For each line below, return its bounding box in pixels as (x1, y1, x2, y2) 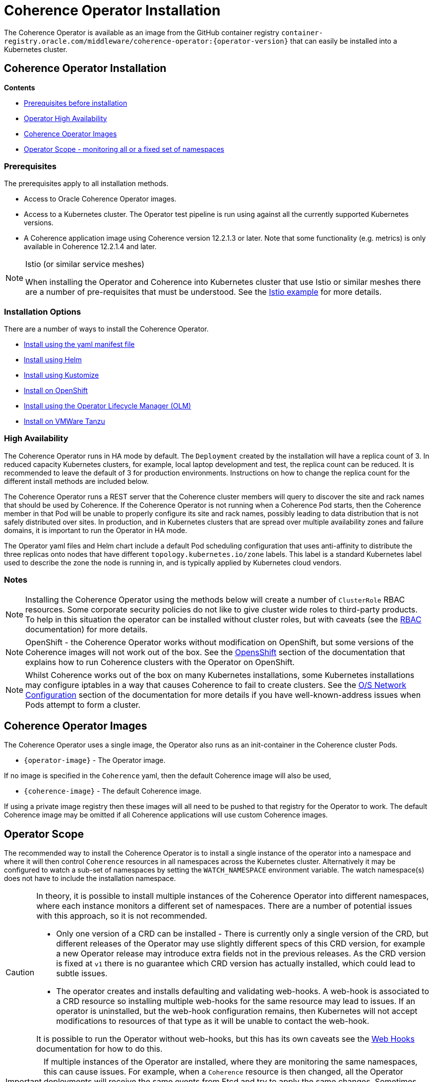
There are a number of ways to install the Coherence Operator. (4, 325, 209, 334)
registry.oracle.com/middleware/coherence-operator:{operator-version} (4, 37, 289, 45)
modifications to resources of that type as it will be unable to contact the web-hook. (56, 1016, 370, 1026)
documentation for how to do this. (36, 1044, 163, 1054)
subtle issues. (56, 968, 108, 979)
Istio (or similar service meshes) (25, 259, 145, 270)
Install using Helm (24, 355, 82, 364)
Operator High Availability (24, 114, 107, 123)
